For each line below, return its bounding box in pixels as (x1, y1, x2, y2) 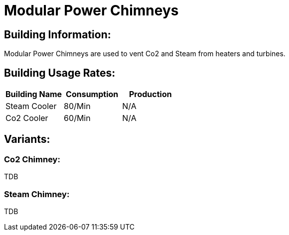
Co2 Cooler (5, 113, 48, 123)
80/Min (64, 101, 91, 112)
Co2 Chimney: (4, 154, 60, 164)
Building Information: (4, 28, 111, 41)
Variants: (4, 133, 50, 146)
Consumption (66, 89, 119, 100)
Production (129, 89, 172, 100)
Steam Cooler (5, 101, 57, 112)
